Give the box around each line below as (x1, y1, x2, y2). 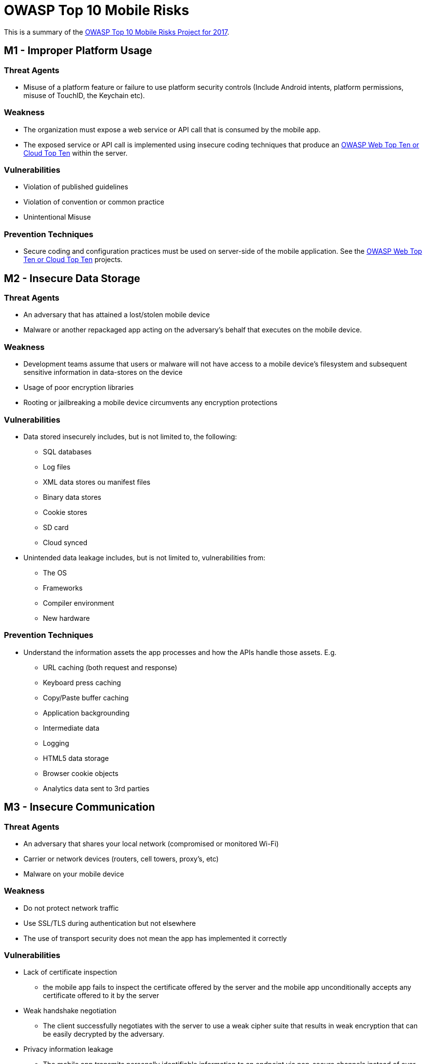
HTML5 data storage (43, 754, 109, 762)
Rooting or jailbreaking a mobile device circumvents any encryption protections (23, 398, 278, 407)
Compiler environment (43, 598, 115, 607)
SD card (43, 523, 69, 532)
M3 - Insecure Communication (4, 801, 155, 814)
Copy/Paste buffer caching (43, 693, 129, 702)
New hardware (43, 614, 90, 622)
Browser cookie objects (43, 769, 118, 778)
